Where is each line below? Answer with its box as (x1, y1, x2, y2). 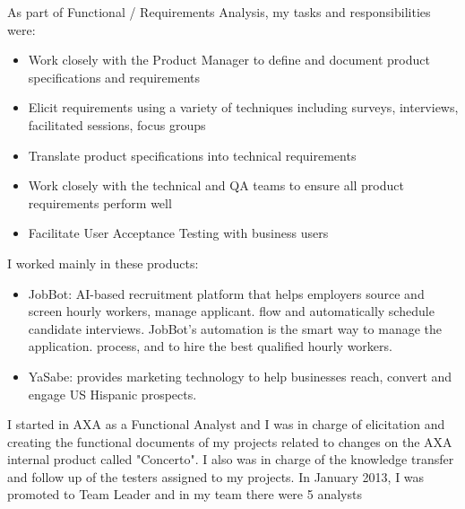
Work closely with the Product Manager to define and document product (28, 50, 430, 69)
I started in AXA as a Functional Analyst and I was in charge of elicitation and (7, 415, 445, 434)
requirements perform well (28, 193, 172, 212)
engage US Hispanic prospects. (28, 384, 197, 403)
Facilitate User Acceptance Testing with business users (28, 224, 329, 242)
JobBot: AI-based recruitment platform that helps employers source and (28, 284, 425, 303)
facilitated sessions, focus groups (28, 115, 206, 134)
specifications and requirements (28, 67, 201, 86)
